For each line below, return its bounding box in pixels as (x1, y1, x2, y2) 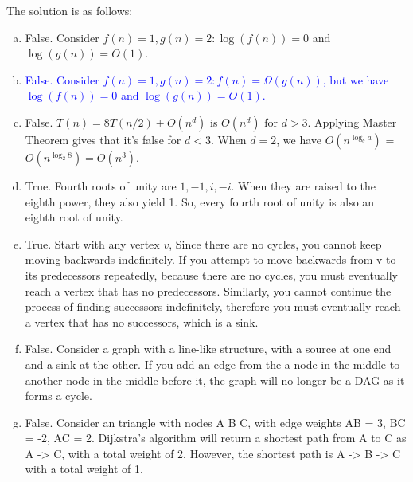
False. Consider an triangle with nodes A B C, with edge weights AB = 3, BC (25, 413, 406, 430)
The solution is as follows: (6, 2, 133, 18)
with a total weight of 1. (25, 460, 143, 477)
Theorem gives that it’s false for (25, 131, 181, 147)
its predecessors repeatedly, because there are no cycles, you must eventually (25, 266, 398, 283)
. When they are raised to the (231, 177, 376, 194)
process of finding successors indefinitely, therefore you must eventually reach (25, 298, 401, 315)
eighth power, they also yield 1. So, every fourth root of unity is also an (25, 193, 375, 210)
